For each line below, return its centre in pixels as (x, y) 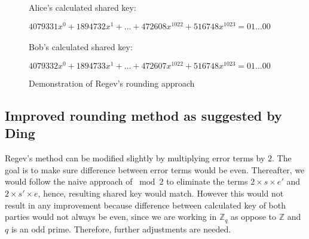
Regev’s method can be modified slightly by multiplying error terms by (135, 158)
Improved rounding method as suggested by (143, 115)
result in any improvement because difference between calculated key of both (146, 205)
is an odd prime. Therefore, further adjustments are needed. (121, 229)
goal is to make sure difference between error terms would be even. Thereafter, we (155, 169)
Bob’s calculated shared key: (81, 47)
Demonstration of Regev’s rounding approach (112, 83)
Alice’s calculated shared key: (82, 7)
